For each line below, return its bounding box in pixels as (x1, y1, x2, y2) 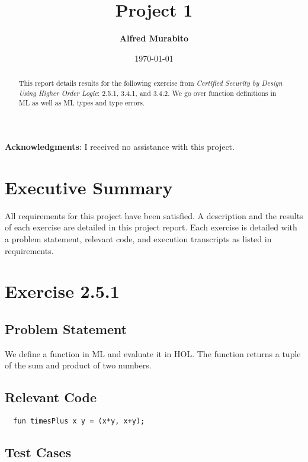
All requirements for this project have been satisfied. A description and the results (5, 209, 303, 222)
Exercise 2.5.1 (5, 279, 120, 303)
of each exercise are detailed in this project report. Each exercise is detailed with (5, 221, 297, 233)
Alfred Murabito (119, 32, 189, 44)
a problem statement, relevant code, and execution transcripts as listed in (5, 232, 272, 245)
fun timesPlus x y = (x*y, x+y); (13, 417, 145, 426)
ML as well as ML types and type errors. (18, 98, 145, 108)
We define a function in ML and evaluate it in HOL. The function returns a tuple (5, 347, 301, 360)
